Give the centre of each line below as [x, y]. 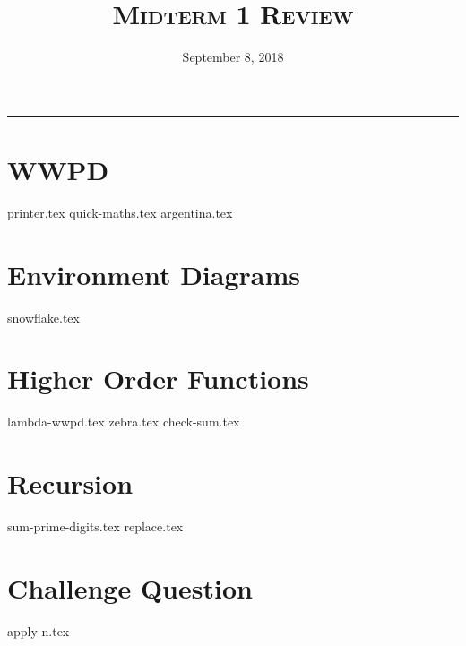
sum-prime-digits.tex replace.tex [95, 526]
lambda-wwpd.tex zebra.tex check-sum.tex [124, 422]
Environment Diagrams [154, 274]
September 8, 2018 [233, 57]
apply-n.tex [39, 630]
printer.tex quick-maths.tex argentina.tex [120, 212]
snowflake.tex [43, 317]
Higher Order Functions [158, 379]
